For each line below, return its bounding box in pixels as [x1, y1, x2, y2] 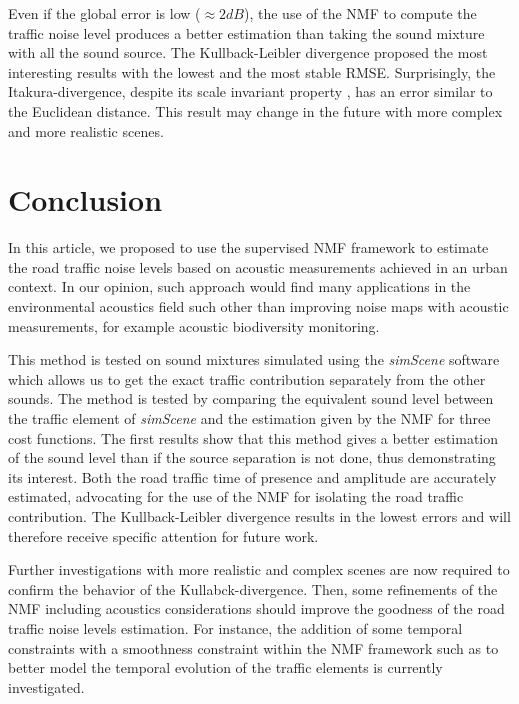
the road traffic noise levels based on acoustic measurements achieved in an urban [8, 256, 508, 277]
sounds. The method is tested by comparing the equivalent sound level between [8, 388, 494, 409]
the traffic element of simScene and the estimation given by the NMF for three [8, 408, 491, 429]
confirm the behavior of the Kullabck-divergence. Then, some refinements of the [8, 578, 498, 599]
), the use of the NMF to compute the [244, 3, 477, 23]
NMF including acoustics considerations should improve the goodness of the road [8, 598, 505, 619]
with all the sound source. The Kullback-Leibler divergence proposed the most [8, 42, 488, 63]
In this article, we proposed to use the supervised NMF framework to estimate [8, 237, 489, 258]
